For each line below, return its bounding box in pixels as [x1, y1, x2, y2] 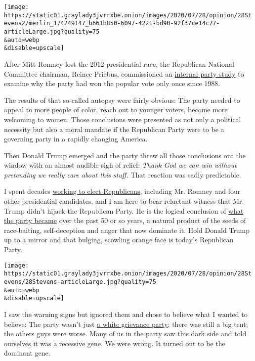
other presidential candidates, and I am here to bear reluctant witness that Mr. [4, 196, 244, 206]
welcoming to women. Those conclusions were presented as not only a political [4, 114, 241, 124]
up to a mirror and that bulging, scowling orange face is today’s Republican [4, 234, 234, 245]
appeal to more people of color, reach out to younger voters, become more [4, 104, 228, 115]
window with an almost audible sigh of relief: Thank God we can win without [4, 160, 237, 170]
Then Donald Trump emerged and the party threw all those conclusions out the [4, 150, 246, 160]
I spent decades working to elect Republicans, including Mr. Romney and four [4, 186, 241, 196]
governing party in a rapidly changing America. [4, 134, 148, 144]
